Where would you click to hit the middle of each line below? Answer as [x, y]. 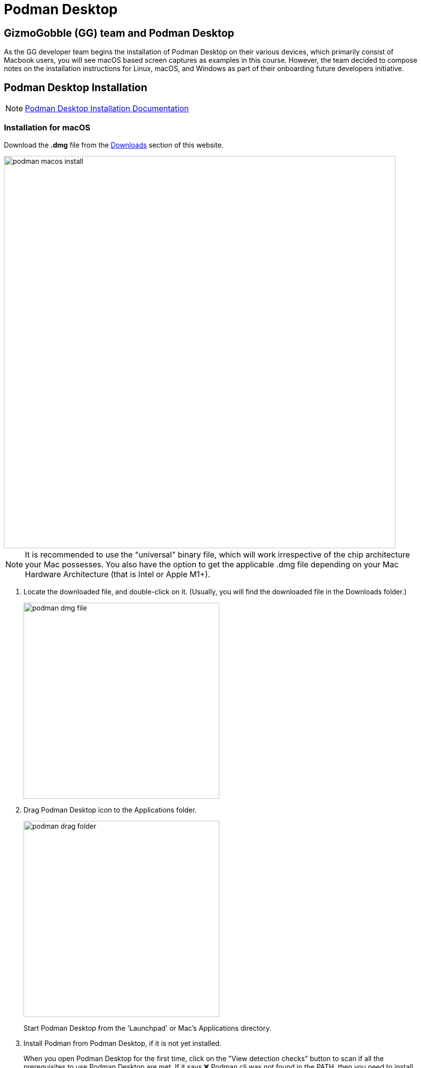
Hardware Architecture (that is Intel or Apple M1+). [118, 574]
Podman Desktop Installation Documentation [107, 109]
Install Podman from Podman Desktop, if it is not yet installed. [123, 1043]
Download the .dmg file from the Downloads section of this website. [114, 145]
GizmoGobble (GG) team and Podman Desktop [119, 33]
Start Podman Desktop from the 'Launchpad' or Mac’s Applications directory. [148, 1028]
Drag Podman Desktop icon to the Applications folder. [110, 810]
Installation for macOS [47, 128]
